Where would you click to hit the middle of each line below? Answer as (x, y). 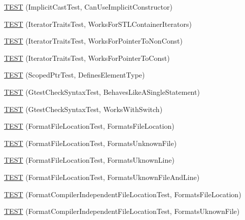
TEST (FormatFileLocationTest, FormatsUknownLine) (89, 160)
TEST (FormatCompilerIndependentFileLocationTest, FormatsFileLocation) (123, 194)
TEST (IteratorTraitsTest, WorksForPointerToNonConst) (93, 41)
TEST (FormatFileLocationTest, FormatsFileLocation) (89, 126)
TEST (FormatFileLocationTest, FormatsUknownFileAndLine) (102, 177)
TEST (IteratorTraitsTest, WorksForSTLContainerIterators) (98, 24)
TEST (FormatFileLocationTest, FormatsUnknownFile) (91, 143)
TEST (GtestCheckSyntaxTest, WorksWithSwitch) (83, 109)
